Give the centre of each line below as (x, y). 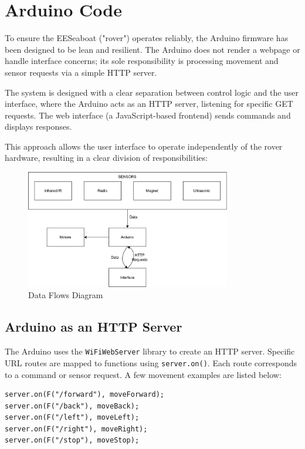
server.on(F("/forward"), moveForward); (85, 395)
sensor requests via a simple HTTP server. (81, 72)
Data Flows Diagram (66, 295)
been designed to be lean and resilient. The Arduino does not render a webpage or (152, 49)
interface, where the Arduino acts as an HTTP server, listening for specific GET (149, 104)
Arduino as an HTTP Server (94, 327)
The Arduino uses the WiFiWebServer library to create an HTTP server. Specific (150, 351)
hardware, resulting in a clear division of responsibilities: (106, 158)
